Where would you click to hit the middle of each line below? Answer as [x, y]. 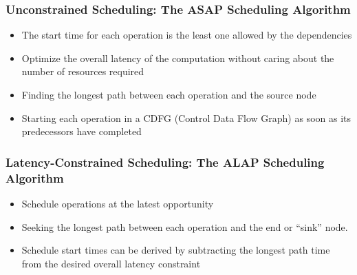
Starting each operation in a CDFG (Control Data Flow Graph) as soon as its [186, 118]
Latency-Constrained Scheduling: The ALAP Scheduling [165, 162]
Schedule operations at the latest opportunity [118, 203]
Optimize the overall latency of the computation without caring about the [178, 58]
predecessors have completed [82, 131]
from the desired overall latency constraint [111, 263]
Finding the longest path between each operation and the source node [169, 94]
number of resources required [83, 71]
